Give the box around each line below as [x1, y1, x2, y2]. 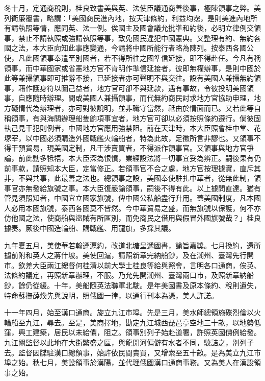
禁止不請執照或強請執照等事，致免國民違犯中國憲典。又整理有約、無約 [18, 32, 254, 43]
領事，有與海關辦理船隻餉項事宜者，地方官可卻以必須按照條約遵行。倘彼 [11, 112, 254, 123]
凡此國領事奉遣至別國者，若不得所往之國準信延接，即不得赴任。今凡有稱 [18, 52, 261, 63]
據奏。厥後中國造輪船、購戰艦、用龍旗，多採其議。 [4, 223, 175, 233]
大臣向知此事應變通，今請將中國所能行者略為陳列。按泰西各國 [39, 42, 247, 53]
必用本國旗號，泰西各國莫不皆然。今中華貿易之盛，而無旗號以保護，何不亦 [11, 202, 261, 213]
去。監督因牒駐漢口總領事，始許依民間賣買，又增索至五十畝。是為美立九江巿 [4, 347, 261, 358]
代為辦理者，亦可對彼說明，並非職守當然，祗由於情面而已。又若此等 [25, 102, 254, 113]
